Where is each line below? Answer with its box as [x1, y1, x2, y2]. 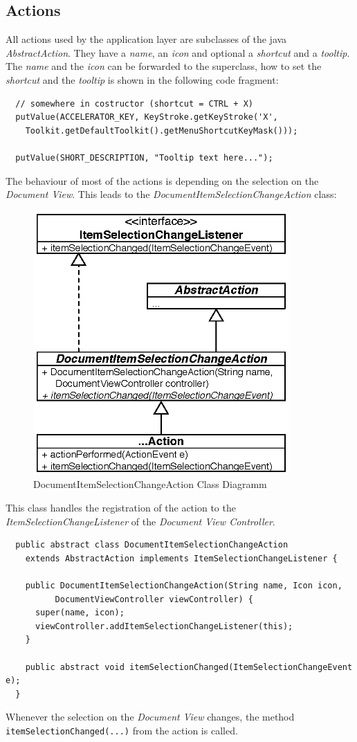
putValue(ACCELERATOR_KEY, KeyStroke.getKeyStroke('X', [15, 112, 278, 123]
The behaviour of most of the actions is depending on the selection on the [6, 173, 319, 188]
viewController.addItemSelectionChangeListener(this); [35, 621, 293, 631]
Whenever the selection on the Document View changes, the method [6, 709, 295, 724]
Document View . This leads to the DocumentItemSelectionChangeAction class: [6, 187, 337, 201]
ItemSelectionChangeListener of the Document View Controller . [6, 514, 275, 528]
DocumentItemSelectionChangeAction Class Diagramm [33, 477, 267, 491]
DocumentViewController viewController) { [55, 594, 253, 604]
